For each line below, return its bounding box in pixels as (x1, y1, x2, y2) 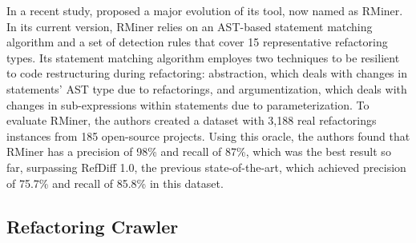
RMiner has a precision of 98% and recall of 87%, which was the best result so (6, 143, 391, 160)
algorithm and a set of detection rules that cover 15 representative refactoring (6, 34, 388, 50)
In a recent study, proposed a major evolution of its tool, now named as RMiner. (6, 2, 403, 18)
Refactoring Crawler (6, 213, 179, 238)
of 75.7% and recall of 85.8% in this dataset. (6, 174, 224, 191)
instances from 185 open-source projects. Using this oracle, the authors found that (6, 127, 410, 144)
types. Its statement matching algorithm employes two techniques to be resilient (6, 49, 400, 66)
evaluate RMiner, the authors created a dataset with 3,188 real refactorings (6, 112, 377, 129)
